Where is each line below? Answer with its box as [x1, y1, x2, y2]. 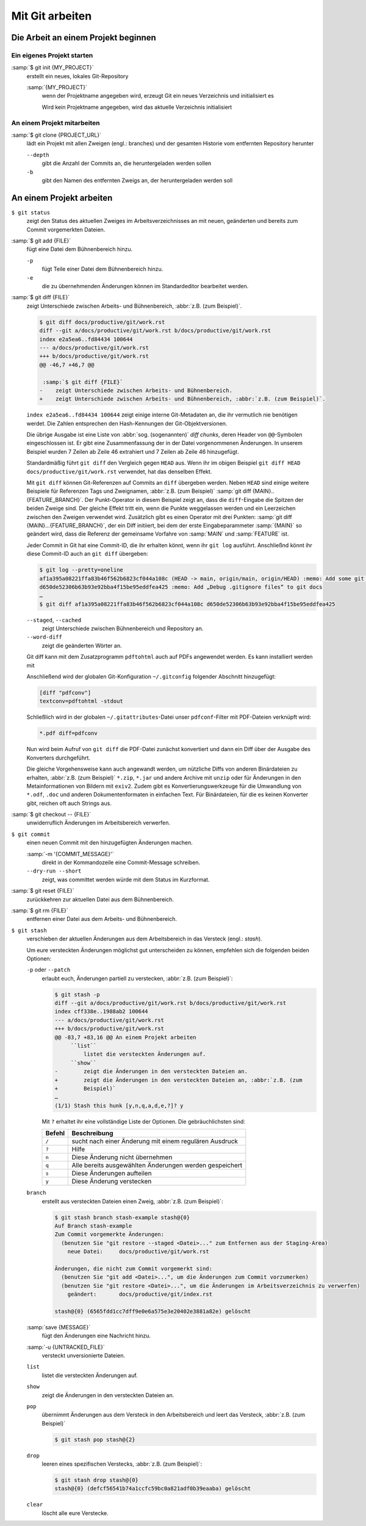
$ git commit [11, 830, 51, 838]
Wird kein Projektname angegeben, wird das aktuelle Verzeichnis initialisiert [41, 103, 232, 111]
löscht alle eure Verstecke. [41, 1509, 109, 1517]
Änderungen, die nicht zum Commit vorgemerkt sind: [54, 1265, 213, 1272]
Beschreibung [71, 1129, 113, 1138]
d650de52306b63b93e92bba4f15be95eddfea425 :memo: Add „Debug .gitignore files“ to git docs [39, 583, 323, 590]
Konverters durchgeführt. [26, 754, 91, 761]
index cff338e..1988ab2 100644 [54, 1008, 149, 1015]
